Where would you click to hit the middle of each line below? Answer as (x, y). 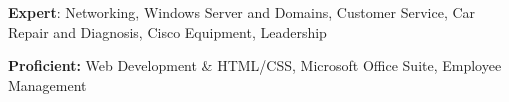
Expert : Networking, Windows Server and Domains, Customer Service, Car (242, 12)
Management (47, 84)
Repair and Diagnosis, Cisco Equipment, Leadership (167, 31)
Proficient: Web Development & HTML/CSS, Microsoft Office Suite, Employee (255, 65)
